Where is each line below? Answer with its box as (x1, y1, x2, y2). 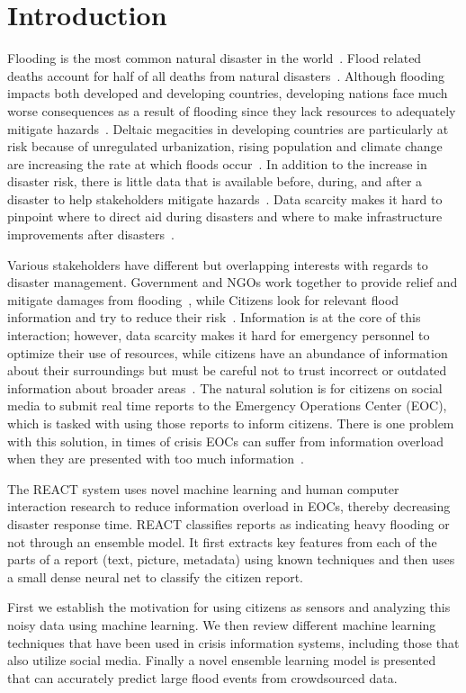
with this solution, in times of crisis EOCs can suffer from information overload (7, 431, 444, 450)
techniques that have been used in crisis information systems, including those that (7, 633, 460, 652)
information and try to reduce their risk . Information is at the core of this (7, 308, 421, 327)
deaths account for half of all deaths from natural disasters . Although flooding (7, 66, 444, 85)
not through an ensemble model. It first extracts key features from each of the (7, 532, 437, 551)
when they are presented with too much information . (7, 449, 304, 468)
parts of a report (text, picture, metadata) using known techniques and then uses (7, 550, 455, 569)
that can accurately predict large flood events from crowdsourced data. (7, 668, 398, 687)
